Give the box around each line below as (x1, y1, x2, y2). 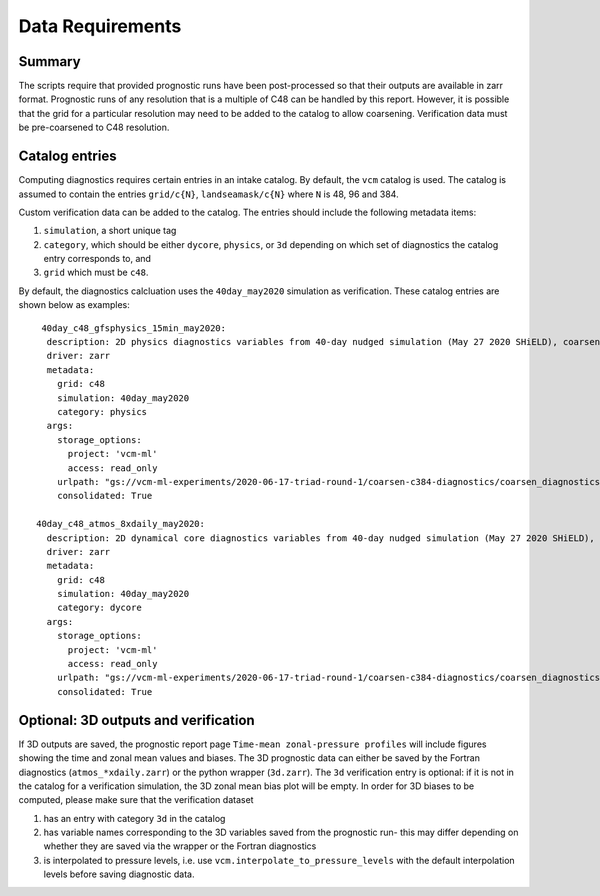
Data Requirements (18, 15, 182, 37)
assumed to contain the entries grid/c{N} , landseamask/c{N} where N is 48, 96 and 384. (18, 188, 399, 200)
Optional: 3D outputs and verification (18, 711, 255, 729)
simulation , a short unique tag (43, 225, 177, 237)
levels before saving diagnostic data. (43, 868, 195, 880)
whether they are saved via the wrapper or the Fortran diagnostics (43, 840, 317, 852)
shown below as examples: (18, 299, 130, 311)
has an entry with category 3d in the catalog (43, 812, 226, 824)
